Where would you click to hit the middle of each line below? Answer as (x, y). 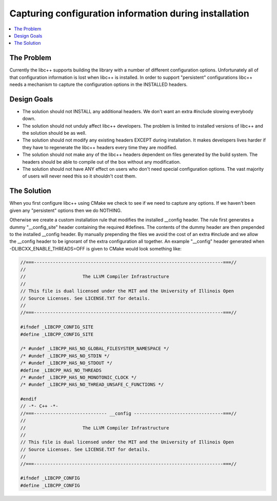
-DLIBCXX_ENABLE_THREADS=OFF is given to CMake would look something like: (96, 248)
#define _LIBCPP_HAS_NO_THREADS (61, 370)
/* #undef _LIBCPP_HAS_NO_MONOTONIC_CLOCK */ (78, 377)
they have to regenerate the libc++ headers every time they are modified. (100, 147)
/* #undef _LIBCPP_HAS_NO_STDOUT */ (66, 363)
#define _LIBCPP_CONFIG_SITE (57, 334)
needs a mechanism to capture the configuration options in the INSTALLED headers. (98, 84)
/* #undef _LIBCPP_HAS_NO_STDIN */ (65, 356)
